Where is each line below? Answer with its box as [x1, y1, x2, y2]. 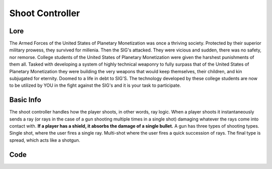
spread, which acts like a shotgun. [9, 137, 81, 143]
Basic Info [9, 96, 41, 104]
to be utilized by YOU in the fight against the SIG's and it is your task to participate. [9, 82, 181, 88]
